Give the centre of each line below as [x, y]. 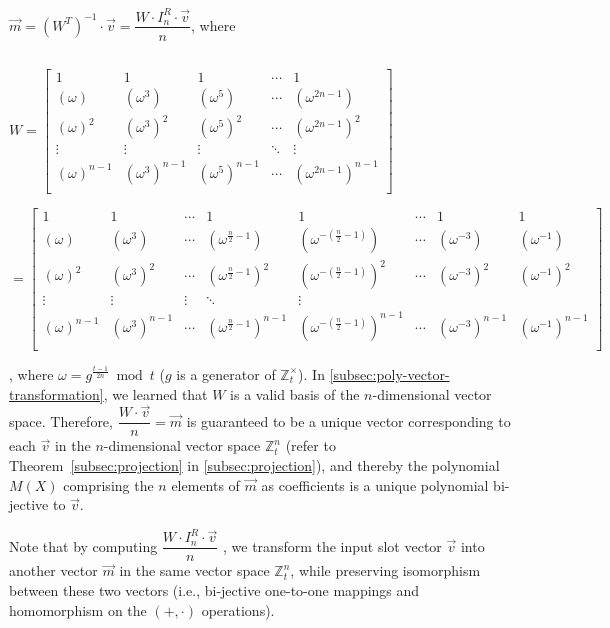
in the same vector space [194, 570]
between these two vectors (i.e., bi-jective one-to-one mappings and [214, 589]
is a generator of [226, 373]
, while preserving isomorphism [385, 570]
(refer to [310, 445]
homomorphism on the [78, 609]
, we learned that [155, 393]
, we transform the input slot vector [332, 545]
